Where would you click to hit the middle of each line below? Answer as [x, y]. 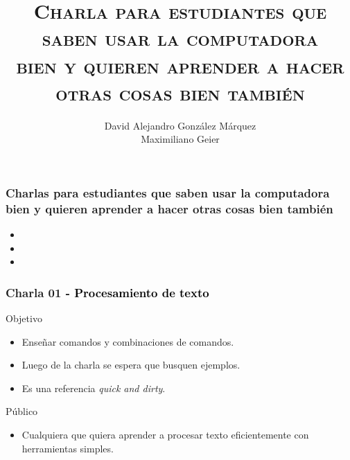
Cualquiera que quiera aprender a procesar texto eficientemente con [165, 435]
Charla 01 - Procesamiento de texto [107, 292]
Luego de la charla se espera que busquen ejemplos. [131, 365]
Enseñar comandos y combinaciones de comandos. [128, 341]
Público [22, 411]
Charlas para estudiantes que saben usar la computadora [168, 192]
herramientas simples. [68, 448]
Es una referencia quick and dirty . [94, 388]
